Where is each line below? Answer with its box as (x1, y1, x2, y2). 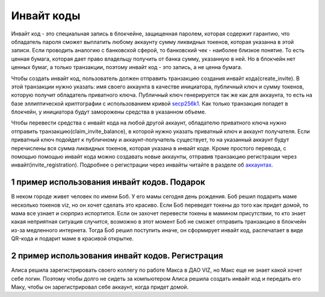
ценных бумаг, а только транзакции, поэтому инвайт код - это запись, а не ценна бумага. (11, 64, 243, 71)
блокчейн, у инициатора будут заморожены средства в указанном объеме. (11, 108, 206, 115)
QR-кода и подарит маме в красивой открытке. (11, 235, 134, 242)
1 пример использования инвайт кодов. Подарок (11, 177, 206, 188)
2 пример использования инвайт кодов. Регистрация (11, 251, 223, 261)
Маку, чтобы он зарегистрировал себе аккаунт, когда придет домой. (11, 283, 189, 290)
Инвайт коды (11, 9, 81, 22)
